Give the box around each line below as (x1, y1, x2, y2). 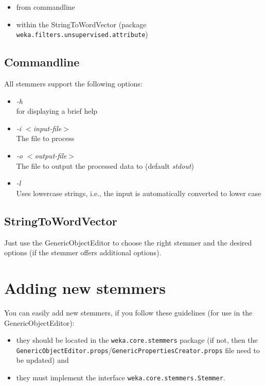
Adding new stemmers (4, 277, 166, 298)
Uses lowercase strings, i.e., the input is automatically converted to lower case (16, 187, 261, 198)
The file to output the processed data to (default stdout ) (16, 160, 194, 171)
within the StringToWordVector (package (16, 19, 147, 29)
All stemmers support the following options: (4, 78, 143, 89)
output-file (34, 150, 67, 161)
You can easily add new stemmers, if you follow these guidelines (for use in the (4, 307, 253, 318)
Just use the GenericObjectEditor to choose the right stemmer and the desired (4, 237, 252, 248)
